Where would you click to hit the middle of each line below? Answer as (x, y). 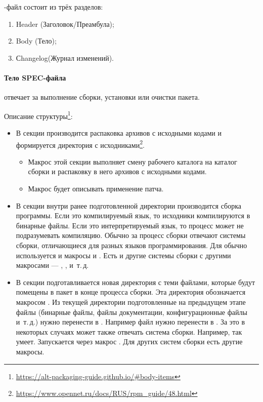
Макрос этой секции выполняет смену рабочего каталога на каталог (133, 161)
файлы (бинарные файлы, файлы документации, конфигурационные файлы (131, 312)
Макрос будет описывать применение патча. (96, 189)
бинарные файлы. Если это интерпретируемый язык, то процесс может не (130, 225)
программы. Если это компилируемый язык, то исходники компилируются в (133, 215)
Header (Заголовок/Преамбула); (65, 24)
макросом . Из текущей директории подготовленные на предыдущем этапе (131, 301)
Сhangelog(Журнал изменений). (65, 57)
